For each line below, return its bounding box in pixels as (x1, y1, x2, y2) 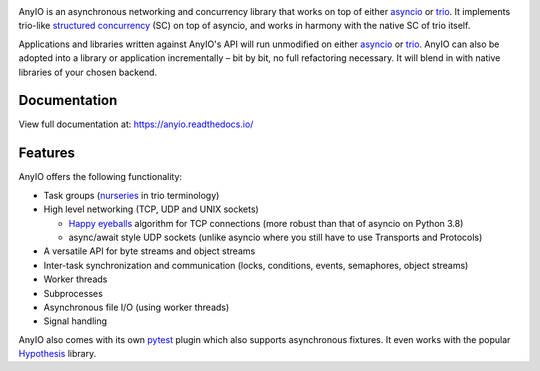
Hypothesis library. (18, 348, 97, 360)
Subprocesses (43, 287, 104, 299)
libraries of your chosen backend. (18, 66, 158, 78)
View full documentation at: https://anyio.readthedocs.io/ (18, 118, 254, 130)
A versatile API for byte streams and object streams (43, 245, 256, 257)
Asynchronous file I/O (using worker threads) (43, 301, 230, 313)
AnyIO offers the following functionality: (18, 171, 183, 183)
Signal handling (43, 315, 108, 327)
